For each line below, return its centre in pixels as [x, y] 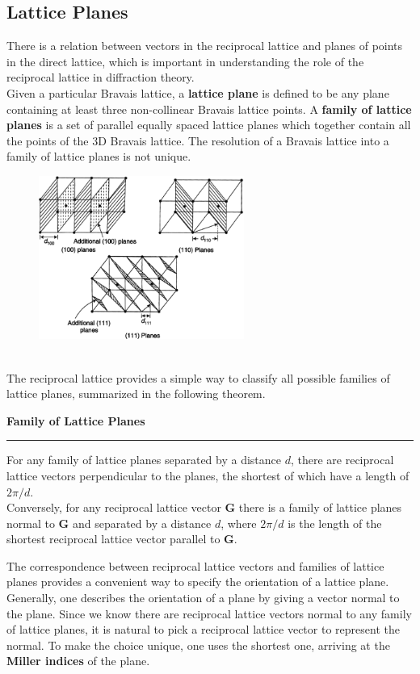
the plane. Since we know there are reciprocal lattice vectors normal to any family [209, 613]
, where [239, 523]
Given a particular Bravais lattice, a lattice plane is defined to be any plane [198, 92]
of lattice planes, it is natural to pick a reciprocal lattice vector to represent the [203, 629]
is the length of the [335, 523]
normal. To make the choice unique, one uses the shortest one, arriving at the [198, 645]
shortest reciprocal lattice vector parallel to [113, 539]
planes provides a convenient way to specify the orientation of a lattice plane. [198, 582]
